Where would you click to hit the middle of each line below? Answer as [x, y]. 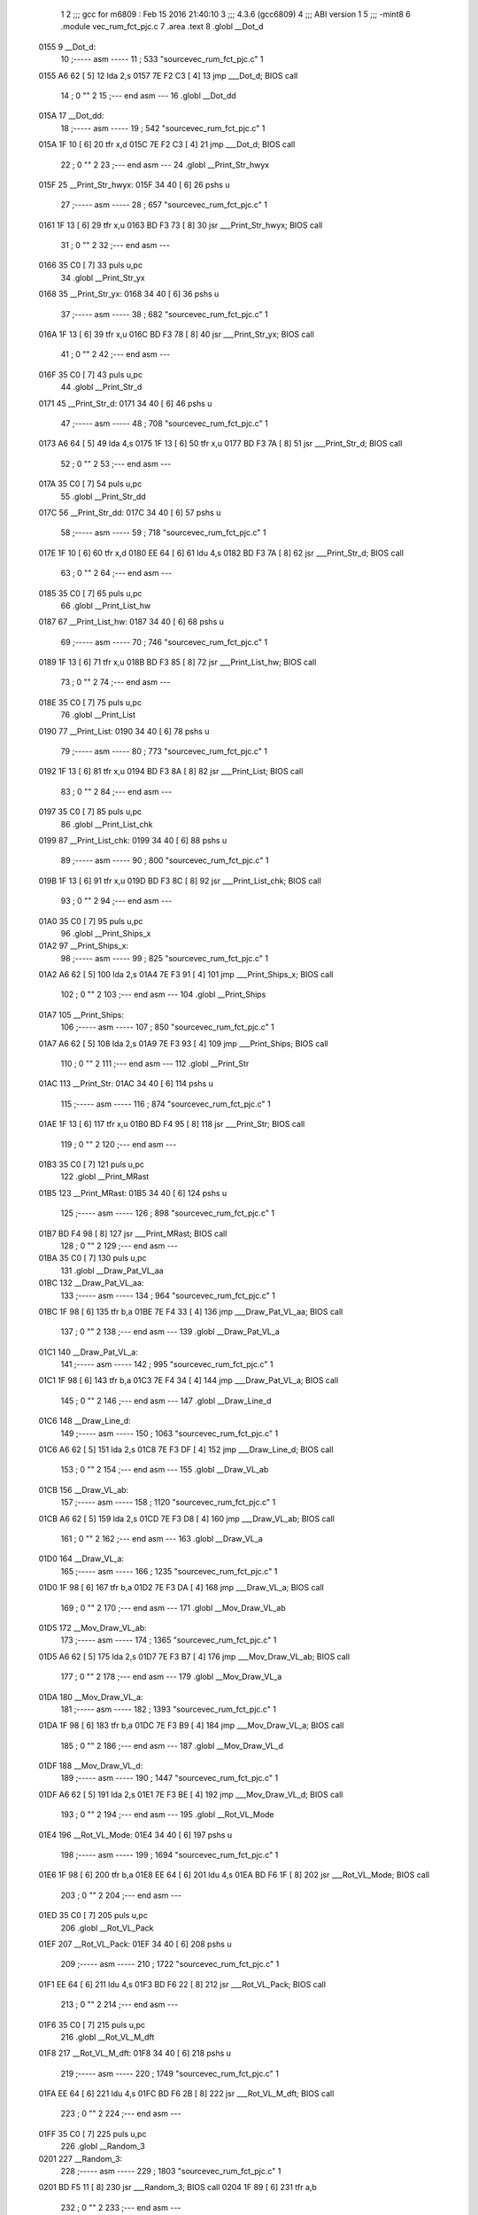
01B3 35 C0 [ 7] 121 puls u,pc [92, 1164]
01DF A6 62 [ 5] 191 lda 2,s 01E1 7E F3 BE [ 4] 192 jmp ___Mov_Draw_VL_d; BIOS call [191, 1794]
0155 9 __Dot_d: [67, 47]
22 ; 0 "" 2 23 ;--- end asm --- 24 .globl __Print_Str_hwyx [165, 165]
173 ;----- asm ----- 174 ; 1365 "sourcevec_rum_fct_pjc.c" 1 [169, 1640]
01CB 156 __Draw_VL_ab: [84, 1489]
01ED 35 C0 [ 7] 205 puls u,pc [93, 1916]
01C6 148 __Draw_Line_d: [85, 1421]
